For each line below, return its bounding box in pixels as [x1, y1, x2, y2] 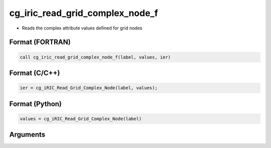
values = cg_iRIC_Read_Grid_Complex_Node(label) [20, 115, 142, 121]
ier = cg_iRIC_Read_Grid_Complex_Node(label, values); [20, 85, 158, 91]
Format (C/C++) [9, 68, 60, 77]
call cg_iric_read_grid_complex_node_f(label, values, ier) [20, 54, 171, 60]
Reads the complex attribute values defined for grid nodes [22, 25, 143, 31]
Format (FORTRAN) [9, 38, 71, 46]
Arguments [9, 130, 46, 139]
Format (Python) [9, 99, 62, 108]
